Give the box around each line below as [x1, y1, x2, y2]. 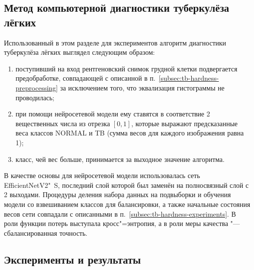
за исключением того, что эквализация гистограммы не [60, 82, 225, 92]
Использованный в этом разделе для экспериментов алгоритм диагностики [4, 37, 227, 47]
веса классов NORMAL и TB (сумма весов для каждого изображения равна [15, 128, 244, 138]
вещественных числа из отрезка [15, 118, 110, 128]
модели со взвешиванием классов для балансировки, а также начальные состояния [4, 199, 251, 209]
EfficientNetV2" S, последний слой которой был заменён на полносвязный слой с [4, 180, 249, 190]
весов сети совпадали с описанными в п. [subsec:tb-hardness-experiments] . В [4, 208, 236, 219]
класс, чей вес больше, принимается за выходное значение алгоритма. [15, 154, 225, 164]
